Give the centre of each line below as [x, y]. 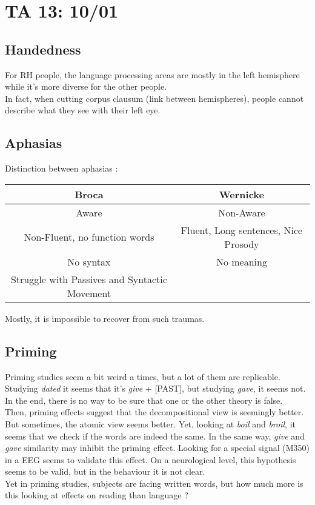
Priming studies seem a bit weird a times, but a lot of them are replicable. [143, 376]
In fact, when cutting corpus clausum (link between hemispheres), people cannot [154, 98]
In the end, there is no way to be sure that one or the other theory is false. [144, 400]
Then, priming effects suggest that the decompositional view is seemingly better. [154, 412]
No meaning [241, 261]
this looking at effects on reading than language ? [97, 495]
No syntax [89, 261]
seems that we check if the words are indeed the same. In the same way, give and [155, 436]
